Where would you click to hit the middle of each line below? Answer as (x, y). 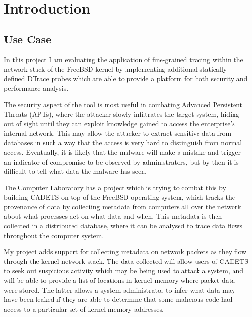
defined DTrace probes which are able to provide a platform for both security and (126, 78)
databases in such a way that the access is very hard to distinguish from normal (123, 142)
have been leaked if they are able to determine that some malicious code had (118, 299)
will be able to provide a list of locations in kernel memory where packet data (120, 280)
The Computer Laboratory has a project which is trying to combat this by (115, 187)
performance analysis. (36, 88)
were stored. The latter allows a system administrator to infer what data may (120, 289)
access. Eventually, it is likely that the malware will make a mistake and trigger (123, 152)
